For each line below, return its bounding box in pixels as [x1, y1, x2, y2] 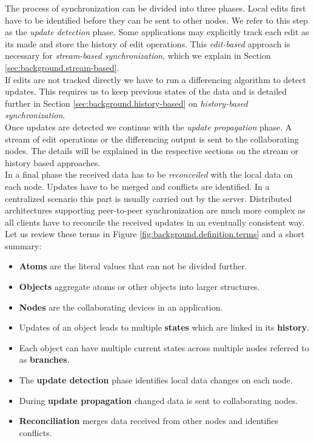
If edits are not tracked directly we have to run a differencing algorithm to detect [5, 73, 306, 86]
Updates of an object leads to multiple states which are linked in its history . [19, 321, 310, 334]
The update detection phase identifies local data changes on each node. [19, 374, 293, 386]
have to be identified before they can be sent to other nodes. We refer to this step [5, 13, 308, 26]
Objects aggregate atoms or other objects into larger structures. [19, 280, 260, 293]
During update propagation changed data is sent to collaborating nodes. [19, 394, 298, 406]
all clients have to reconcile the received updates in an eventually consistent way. [5, 215, 305, 228]
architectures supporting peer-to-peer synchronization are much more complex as [5, 204, 306, 217]
